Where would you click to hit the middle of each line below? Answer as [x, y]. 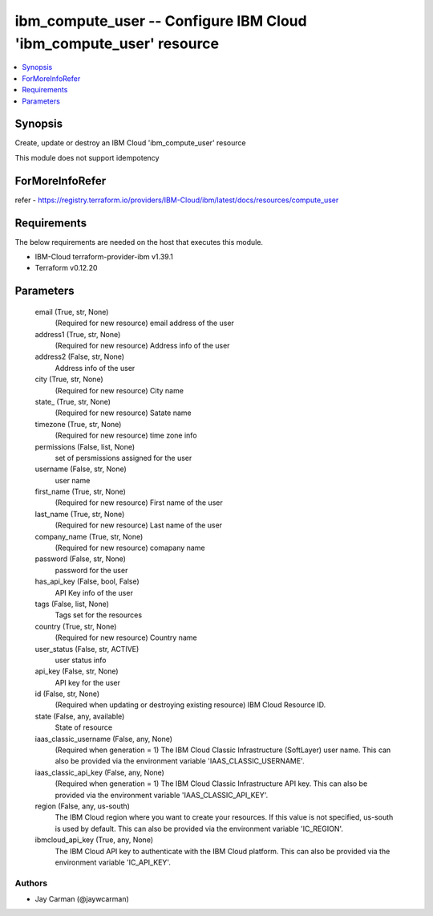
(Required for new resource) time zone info [126, 436]
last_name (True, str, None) [80, 514]
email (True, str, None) [72, 311]
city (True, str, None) [69, 379]
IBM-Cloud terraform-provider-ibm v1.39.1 [104, 257]
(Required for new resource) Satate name [123, 413]
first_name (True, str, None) [80, 492]
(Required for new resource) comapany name [130, 548]
